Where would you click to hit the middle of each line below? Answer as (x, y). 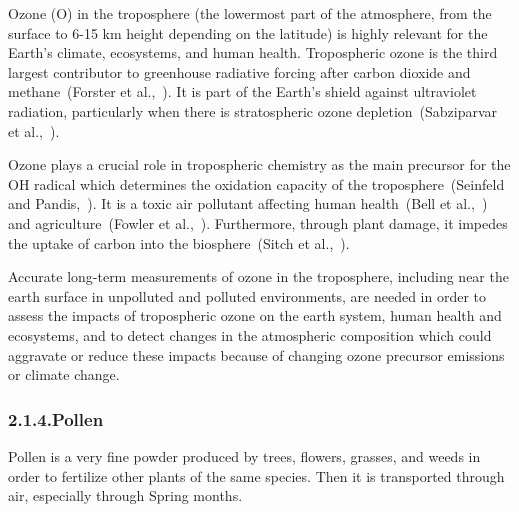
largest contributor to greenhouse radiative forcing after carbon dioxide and (239, 71)
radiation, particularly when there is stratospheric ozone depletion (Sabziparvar (253, 110)
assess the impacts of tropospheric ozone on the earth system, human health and (255, 315)
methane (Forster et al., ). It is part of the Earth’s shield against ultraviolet (242, 91)
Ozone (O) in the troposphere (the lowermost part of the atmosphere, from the (250, 13)
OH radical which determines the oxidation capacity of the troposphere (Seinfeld (256, 183)
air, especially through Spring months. (125, 495)
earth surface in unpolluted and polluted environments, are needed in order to (247, 295)
